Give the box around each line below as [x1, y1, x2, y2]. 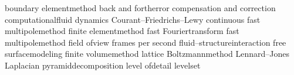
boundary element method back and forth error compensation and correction [5, 2, 276, 13]
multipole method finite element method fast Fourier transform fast [5, 25, 239, 37]
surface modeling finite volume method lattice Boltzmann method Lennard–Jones [5, 47, 290, 60]
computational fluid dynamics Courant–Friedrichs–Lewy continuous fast [5, 13, 261, 25]
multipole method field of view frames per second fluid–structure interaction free [5, 36, 286, 48]
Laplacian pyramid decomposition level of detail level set [5, 59, 201, 71]
